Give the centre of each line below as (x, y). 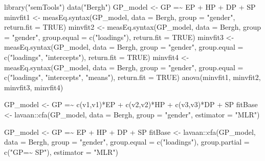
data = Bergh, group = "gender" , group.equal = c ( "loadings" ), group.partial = (127, 142)
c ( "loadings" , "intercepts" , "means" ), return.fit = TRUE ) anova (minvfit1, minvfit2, (132, 77)
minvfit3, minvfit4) (34, 87)
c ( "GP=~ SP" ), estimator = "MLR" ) (61, 152)
